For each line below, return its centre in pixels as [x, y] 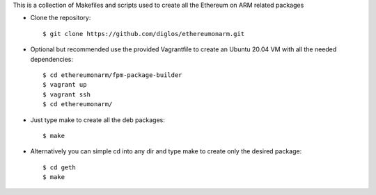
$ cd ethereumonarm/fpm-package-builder [112, 75]
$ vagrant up [65, 85]
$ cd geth [59, 167]
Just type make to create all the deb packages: [97, 120]
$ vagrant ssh [66, 94]
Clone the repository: [61, 18]
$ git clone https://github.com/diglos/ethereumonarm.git [144, 34]
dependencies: [52, 59]
